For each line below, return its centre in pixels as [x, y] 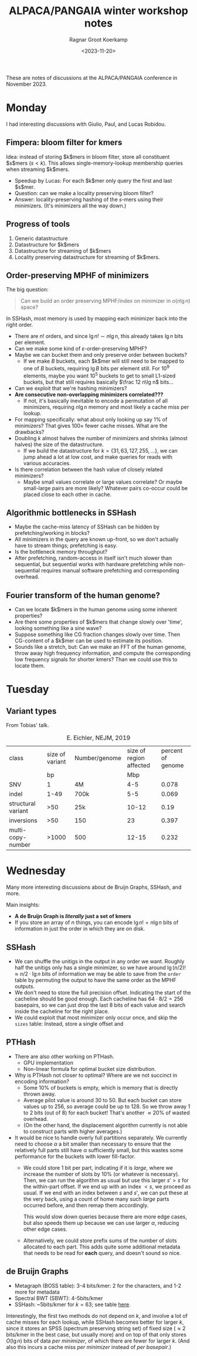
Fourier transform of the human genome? [83, 595]
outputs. [25, 986]
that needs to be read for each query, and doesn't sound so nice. [102, 1253]
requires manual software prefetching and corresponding [110, 571]
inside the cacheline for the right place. [62, 1011]
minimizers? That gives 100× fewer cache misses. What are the [91, 426]
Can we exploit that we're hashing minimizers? [71, 388]
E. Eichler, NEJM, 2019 [98, 738]
